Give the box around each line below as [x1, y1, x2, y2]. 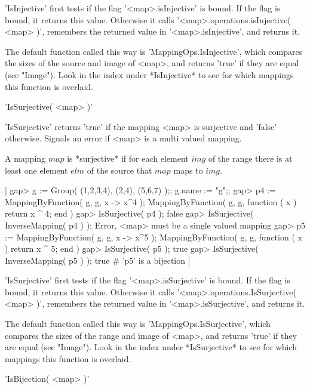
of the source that [87, 163, 152, 176]
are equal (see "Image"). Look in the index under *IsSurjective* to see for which [5, 341, 297, 353]
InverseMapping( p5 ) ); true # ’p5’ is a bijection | [5, 254, 191, 266]
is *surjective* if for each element [67, 152, 189, 164]
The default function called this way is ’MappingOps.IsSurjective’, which [5, 317, 271, 330]
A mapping [5, 152, 46, 164]
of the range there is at [208, 152, 293, 164]
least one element [5, 163, 68, 176]
